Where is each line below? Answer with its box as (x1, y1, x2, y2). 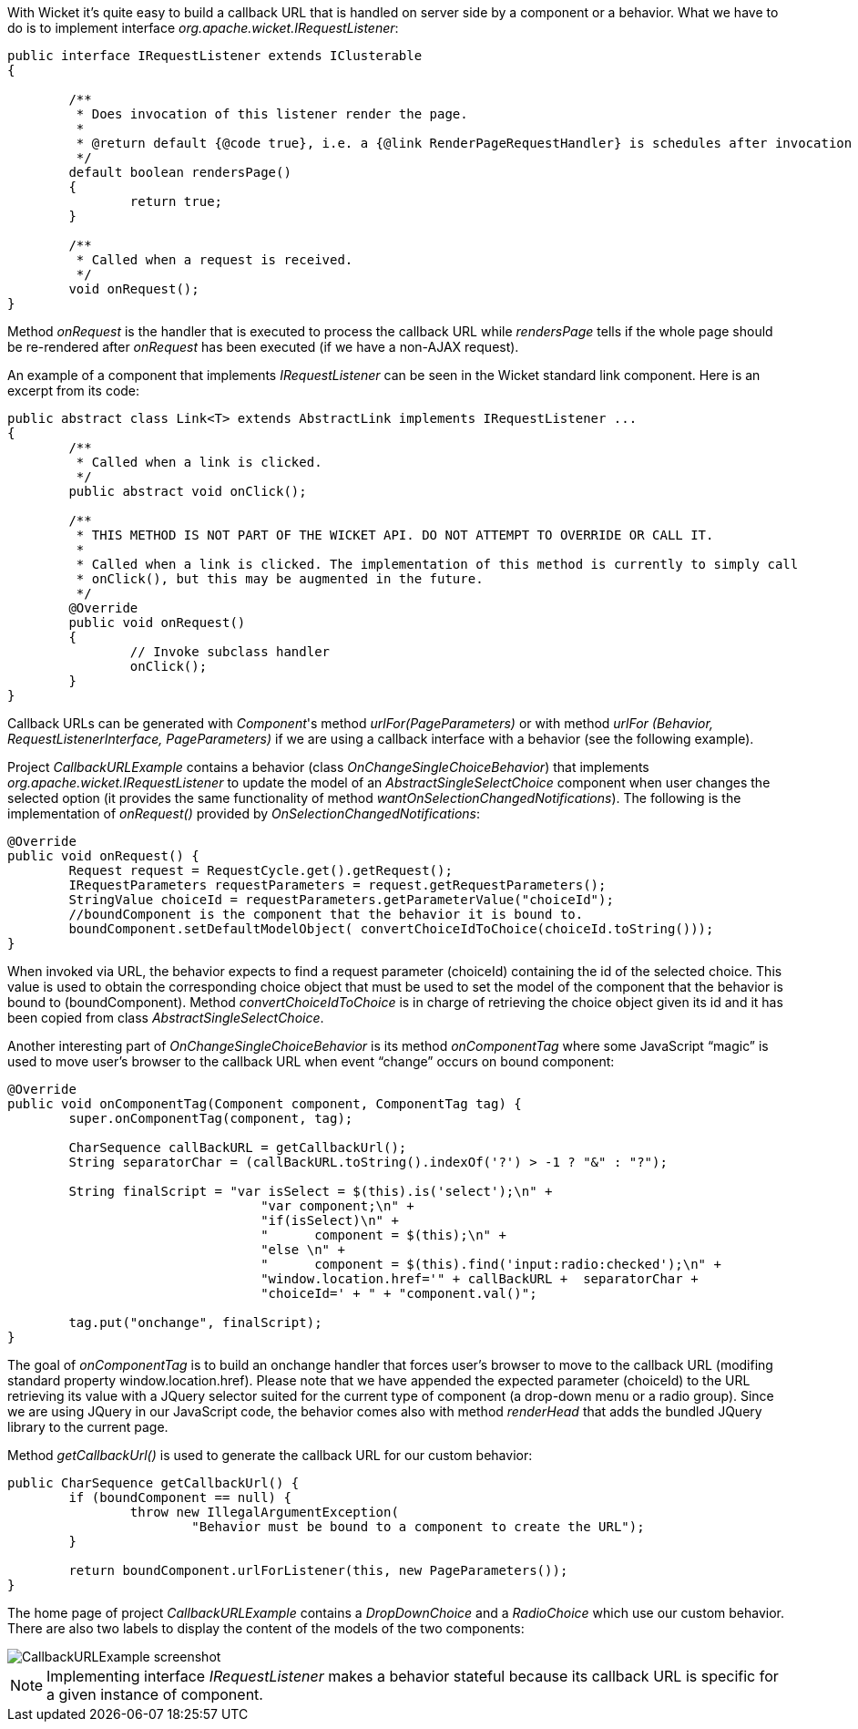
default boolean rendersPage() (68, 165, 291, 180)
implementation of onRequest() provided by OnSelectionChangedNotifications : (7, 806, 481, 821)
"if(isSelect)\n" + (260, 1213, 399, 1228)
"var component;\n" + (260, 1199, 414, 1213)
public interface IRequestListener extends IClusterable (7, 48, 423, 63)
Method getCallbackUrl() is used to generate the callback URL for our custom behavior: (7, 1447, 533, 1463)
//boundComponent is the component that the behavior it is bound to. (68, 907, 584, 921)
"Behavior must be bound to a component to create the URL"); (191, 1519, 645, 1534)
